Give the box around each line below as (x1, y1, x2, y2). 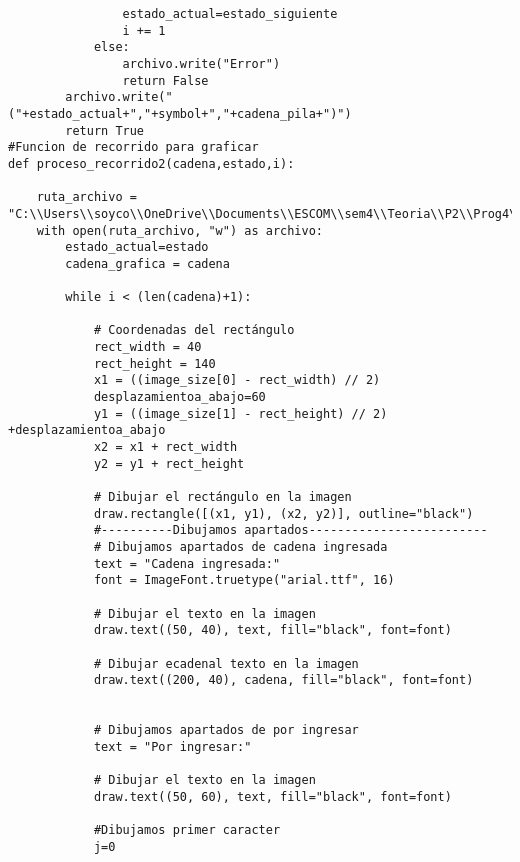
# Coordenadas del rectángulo (93, 323, 295, 338)
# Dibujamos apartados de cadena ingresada (93, 540, 388, 554)
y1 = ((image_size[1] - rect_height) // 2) (93, 406, 388, 421)
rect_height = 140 (93, 356, 216, 371)
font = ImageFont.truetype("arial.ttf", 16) (93, 573, 395, 588)
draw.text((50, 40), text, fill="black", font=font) (93, 623, 452, 638)
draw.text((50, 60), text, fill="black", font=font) (93, 789, 452, 804)
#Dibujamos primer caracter (93, 823, 281, 838)
